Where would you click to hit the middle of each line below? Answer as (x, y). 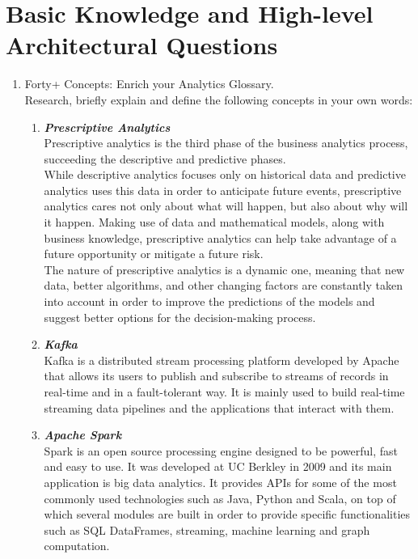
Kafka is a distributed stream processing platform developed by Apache (222, 360)
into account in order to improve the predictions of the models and (209, 301)
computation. (77, 546)
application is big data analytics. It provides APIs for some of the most (220, 482)
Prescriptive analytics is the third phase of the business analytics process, (226, 143)
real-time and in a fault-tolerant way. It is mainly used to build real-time (224, 392)
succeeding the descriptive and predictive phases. (165, 158)
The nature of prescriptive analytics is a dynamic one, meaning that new (224, 269)
